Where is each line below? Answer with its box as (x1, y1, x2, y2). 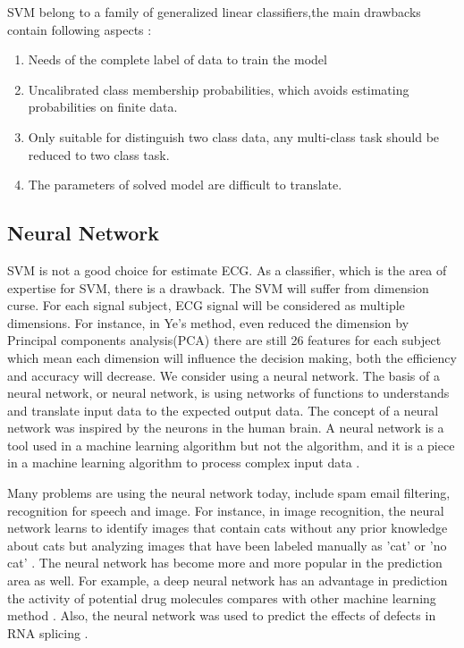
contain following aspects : (7, 20, 152, 38)
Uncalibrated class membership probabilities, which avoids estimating (28, 80, 409, 98)
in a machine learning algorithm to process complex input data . (7, 453, 360, 472)
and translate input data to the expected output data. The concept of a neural (7, 400, 439, 419)
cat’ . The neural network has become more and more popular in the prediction (7, 553, 443, 572)
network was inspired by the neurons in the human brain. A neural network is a (7, 418, 444, 437)
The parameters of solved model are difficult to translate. (28, 175, 342, 194)
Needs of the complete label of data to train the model (28, 50, 327, 69)
